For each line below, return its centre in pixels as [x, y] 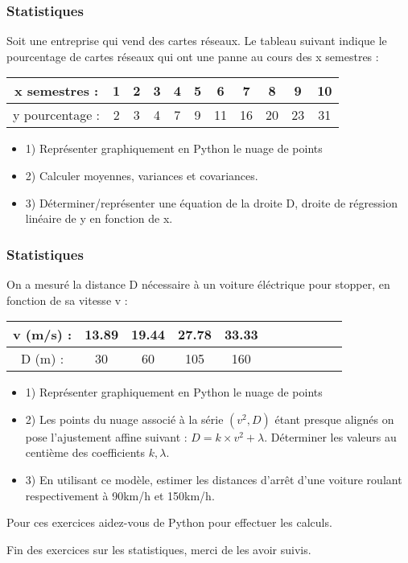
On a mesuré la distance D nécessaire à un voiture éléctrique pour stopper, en [198, 284]
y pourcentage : [57, 115]
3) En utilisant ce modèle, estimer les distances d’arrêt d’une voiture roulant [214, 479]
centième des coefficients [85, 452]
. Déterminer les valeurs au [330, 436]
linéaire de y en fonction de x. [99, 218]
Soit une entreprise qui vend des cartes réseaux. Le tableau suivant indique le [197, 41]
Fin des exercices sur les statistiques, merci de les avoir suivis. [159, 549]
